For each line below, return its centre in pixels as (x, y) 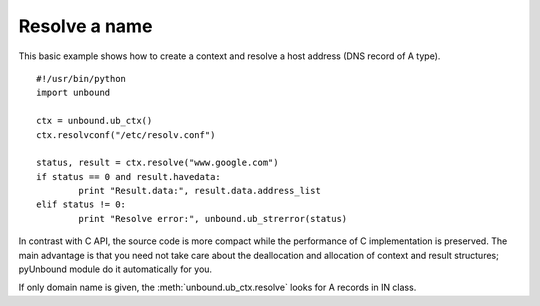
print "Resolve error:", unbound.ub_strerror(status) (213, 218)
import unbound (73, 93)
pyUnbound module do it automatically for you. (115, 269)
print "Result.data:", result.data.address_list (200, 191)
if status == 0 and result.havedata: (129, 176)
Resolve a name (85, 26)
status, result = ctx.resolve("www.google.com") (157, 163)
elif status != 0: (81, 204)
